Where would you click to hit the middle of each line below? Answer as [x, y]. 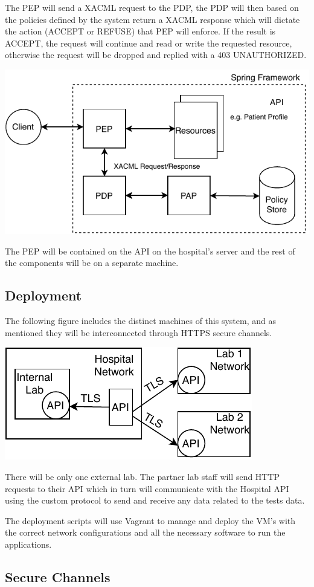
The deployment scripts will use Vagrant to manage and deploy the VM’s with [150, 520]
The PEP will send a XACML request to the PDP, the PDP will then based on [152, 7]
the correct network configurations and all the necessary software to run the [145, 532]
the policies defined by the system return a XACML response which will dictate [152, 19]
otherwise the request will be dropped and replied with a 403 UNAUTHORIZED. [156, 55]
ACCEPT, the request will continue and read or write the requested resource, [149, 43]
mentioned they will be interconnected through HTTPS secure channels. [139, 332]
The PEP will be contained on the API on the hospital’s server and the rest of [150, 251]
